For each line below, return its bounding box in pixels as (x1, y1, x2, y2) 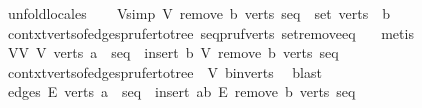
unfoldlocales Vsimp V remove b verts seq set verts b (7, 3, 391, 23)
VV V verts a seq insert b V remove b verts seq (7, 42, 339, 63)
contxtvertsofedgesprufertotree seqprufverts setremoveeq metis (7, 22, 414, 43)
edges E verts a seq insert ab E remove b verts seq (7, 81, 356, 102)
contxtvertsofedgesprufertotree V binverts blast (7, 61, 322, 82)
